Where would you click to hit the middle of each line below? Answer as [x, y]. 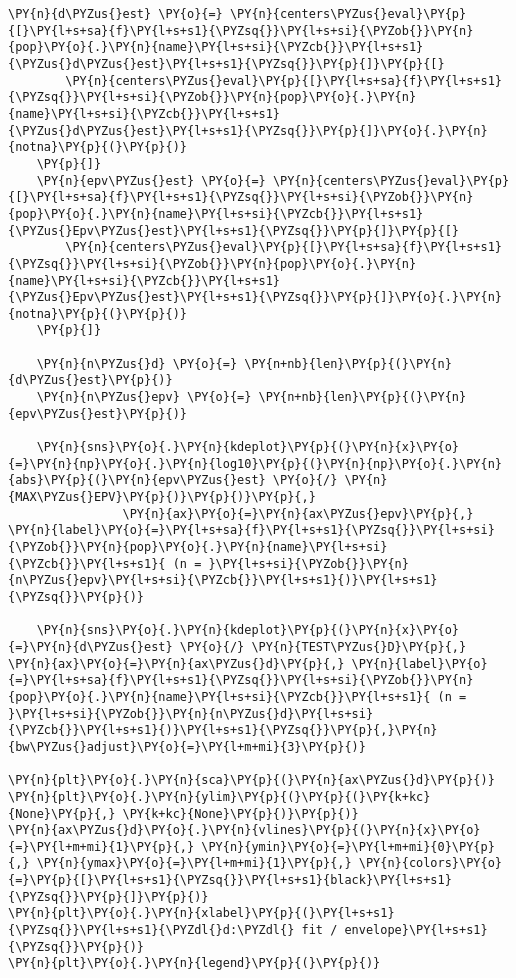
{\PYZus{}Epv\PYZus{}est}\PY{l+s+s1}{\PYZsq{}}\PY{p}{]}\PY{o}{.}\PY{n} [255, 297]
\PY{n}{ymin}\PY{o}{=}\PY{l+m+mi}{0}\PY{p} [348, 846]
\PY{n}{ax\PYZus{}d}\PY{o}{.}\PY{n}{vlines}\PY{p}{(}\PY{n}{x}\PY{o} [244, 830]
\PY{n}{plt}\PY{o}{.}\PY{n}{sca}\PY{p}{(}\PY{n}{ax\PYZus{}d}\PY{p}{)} [251, 780]
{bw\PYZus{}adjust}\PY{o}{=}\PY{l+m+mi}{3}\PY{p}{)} [187, 746]
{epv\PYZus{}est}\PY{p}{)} [97, 413]
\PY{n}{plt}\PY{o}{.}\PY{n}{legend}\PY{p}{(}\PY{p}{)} [194, 963]
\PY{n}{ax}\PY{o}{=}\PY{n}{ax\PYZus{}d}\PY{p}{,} [176, 663]
